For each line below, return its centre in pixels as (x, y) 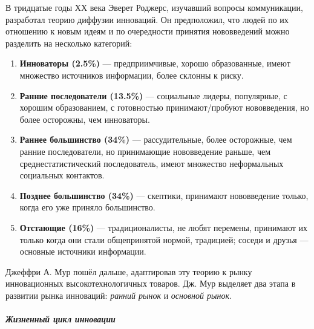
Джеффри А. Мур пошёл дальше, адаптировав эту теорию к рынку (129, 271)
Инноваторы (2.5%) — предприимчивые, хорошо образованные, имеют (155, 63)
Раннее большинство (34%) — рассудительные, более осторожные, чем (156, 139)
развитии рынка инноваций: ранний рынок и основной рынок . (119, 295)
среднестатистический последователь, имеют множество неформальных (152, 163)
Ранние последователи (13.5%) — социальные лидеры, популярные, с (153, 95)
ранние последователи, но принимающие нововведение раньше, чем (145, 151)
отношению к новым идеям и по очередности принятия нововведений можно (148, 31)
